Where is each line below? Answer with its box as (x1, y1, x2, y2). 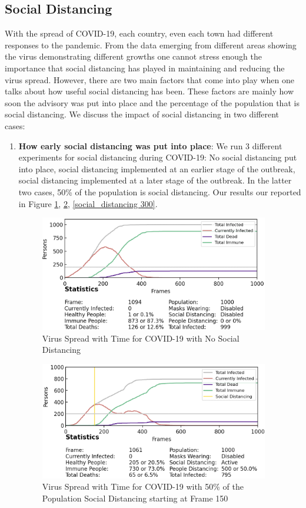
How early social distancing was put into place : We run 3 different (18, 139, 282, 152)
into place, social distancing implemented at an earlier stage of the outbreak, (18, 162, 295, 175)
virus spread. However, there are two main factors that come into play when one (5, 73, 294, 86)
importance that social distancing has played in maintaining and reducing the (5, 61, 285, 74)
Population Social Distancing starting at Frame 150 (42, 491, 228, 504)
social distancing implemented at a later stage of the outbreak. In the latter (18, 174, 292, 186)
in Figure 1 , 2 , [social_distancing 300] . (18, 197, 158, 209)
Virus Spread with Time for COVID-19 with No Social (42, 332, 240, 344)
